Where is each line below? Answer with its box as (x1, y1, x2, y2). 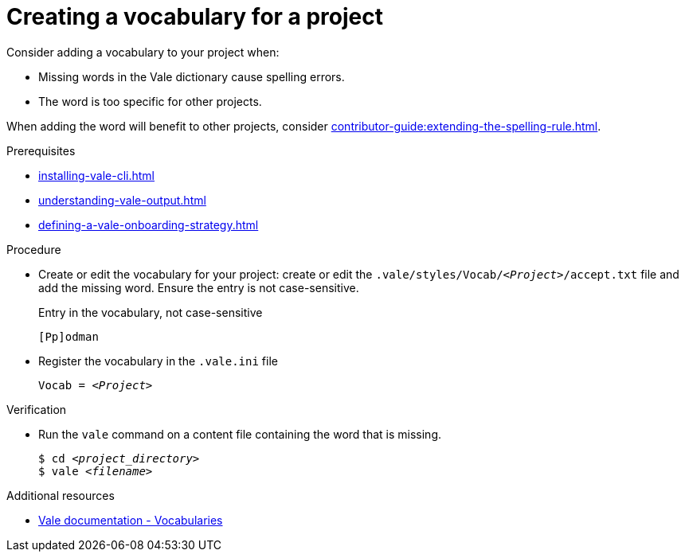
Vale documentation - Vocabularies (38, 513, 223, 527)
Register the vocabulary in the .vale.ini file (38, 353, 278, 368)
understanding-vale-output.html (38, 193, 206, 207)
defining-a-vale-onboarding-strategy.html (38, 217, 259, 232)
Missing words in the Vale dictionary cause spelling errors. (38, 69, 345, 84)
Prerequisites (6, 143, 76, 158)
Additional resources (6, 488, 115, 502)
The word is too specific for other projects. (38, 94, 262, 108)
